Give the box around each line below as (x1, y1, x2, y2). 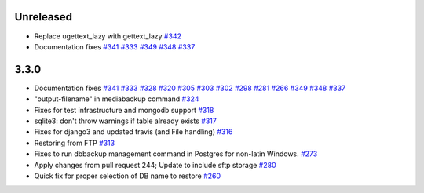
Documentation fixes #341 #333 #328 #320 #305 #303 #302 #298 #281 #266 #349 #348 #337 (34, 83, 346, 93)
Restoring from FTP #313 (34, 138, 115, 147)
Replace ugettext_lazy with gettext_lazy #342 (34, 31, 182, 41)
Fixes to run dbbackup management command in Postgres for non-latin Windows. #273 (34, 149, 318, 158)
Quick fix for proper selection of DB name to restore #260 (34, 171, 221, 180)
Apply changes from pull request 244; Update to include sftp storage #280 (34, 160, 276, 169)
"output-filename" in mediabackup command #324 (34, 94, 199, 104)
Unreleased (14, 10, 73, 24)
